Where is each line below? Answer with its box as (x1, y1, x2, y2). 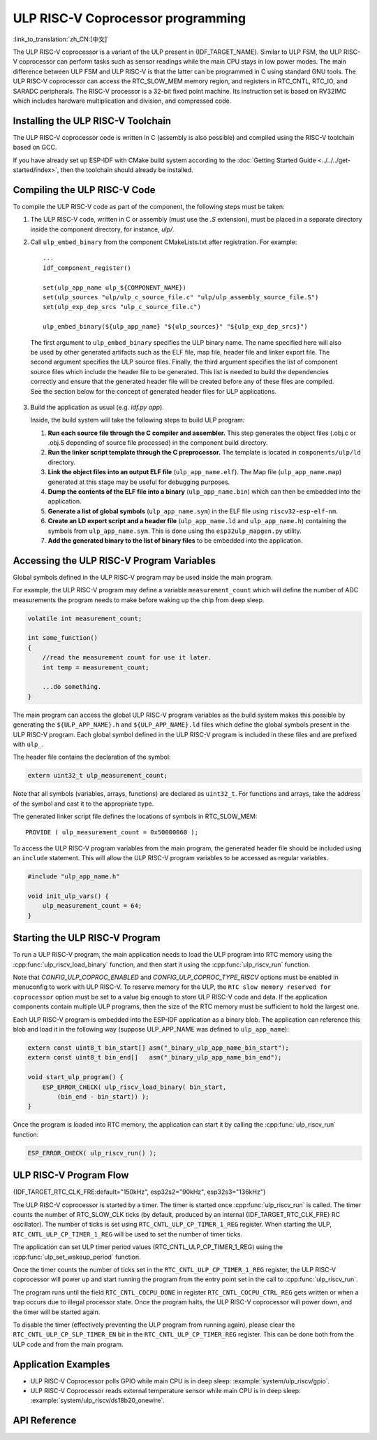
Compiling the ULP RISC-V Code (13, 184, 156, 196)
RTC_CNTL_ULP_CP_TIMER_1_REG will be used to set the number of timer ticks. (13, 1229, 242, 1238)
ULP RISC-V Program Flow (13, 1169, 129, 1181)
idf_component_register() (43, 264, 132, 272)
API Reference (13, 1415, 77, 1427)
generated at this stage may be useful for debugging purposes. (47, 478, 230, 486)
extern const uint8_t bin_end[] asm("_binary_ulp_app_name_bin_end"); (27, 1053, 282, 1062)
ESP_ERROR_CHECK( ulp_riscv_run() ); (27, 1149, 157, 1157)
